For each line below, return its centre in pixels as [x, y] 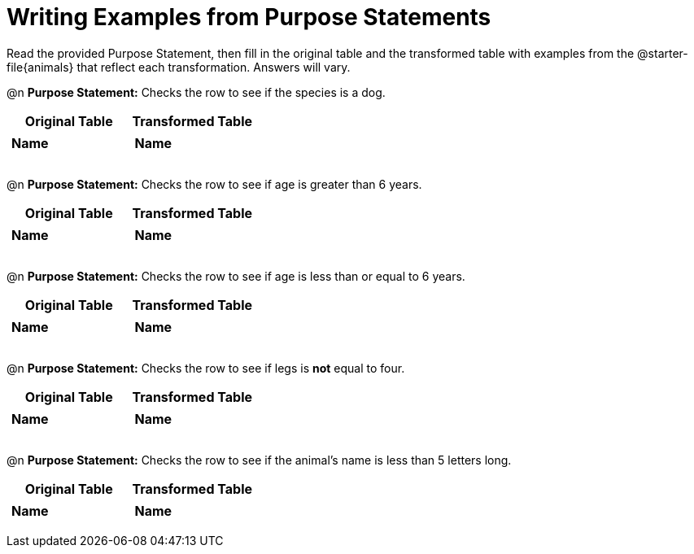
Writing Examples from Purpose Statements [249, 17]
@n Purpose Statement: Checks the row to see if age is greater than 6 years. [214, 184]
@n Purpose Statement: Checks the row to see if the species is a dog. [196, 92]
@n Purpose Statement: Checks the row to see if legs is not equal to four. [206, 368]
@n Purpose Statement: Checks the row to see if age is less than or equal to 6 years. [236, 276]
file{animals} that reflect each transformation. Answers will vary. [179, 67]
